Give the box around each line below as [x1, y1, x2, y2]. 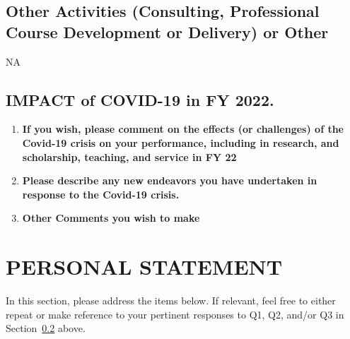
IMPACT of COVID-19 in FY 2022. [6, 88, 274, 110]
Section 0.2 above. [6, 321, 86, 335]
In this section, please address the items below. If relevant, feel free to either [6, 293, 336, 308]
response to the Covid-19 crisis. [22, 186, 180, 201]
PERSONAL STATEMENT [6, 252, 283, 281]
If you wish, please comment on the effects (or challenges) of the [22, 121, 344, 136]
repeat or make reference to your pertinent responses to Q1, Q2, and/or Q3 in [6, 307, 344, 321]
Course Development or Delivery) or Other [6, 20, 329, 42]
